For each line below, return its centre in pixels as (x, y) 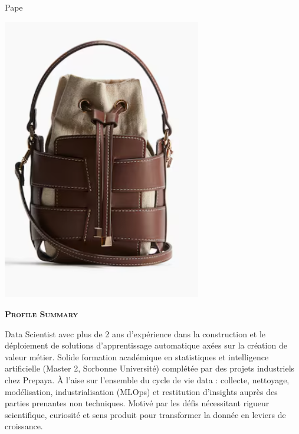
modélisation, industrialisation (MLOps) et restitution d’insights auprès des (141, 391)
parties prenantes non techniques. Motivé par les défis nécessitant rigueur (137, 403)
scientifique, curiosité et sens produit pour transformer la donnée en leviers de (145, 414)
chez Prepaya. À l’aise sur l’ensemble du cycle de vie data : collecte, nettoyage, (147, 380)
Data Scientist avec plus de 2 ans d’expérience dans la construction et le (135, 333)
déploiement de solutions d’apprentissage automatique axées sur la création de (146, 345)
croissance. (24, 426)
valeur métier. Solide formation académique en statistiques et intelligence (137, 356)
